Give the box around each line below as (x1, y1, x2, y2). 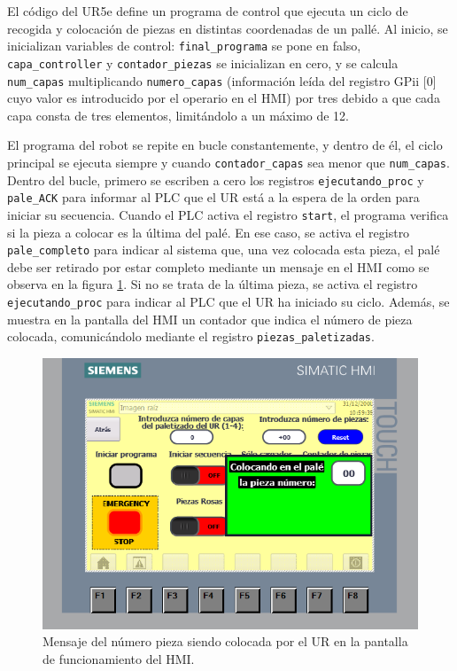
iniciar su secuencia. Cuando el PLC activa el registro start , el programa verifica (7, 205, 449, 223)
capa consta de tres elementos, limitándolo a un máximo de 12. (7, 105, 350, 124)
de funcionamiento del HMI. (43, 649, 195, 667)
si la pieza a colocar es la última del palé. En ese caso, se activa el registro (7, 222, 410, 241)
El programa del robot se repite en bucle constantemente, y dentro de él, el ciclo (7, 136, 443, 154)
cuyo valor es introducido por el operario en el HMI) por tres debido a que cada (7, 89, 440, 107)
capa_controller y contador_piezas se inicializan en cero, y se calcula (7, 53, 399, 72)
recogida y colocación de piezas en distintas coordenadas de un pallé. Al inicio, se (7, 19, 448, 37)
